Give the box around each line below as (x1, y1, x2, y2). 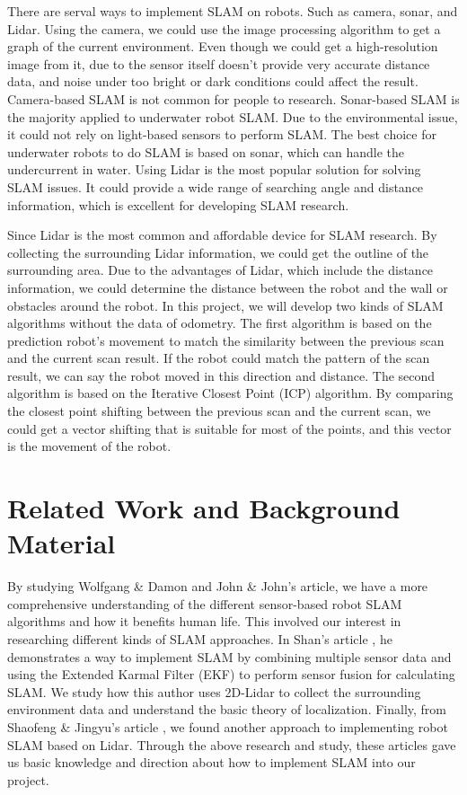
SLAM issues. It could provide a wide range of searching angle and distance (7, 177, 424, 196)
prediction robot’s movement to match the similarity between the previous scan (7, 331, 445, 349)
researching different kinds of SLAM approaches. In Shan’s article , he (7, 629, 392, 648)
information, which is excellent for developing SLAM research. (7, 195, 349, 214)
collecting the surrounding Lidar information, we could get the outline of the (7, 243, 429, 261)
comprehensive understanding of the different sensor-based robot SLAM (7, 594, 402, 613)
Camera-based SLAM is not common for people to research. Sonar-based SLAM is (7, 89, 460, 108)
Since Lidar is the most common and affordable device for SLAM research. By (7, 225, 437, 244)
